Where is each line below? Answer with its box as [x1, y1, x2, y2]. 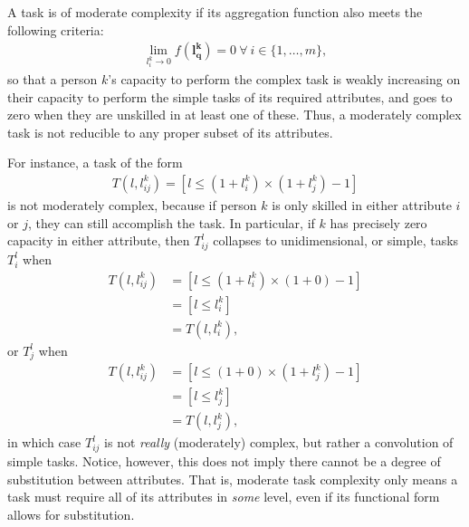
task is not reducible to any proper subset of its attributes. [7, 122, 333, 141]
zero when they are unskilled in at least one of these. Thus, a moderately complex [7, 105, 462, 124]
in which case [7, 433, 81, 452]
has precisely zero [330, 213, 427, 232]
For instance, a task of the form [7, 153, 183, 172]
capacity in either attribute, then [7, 231, 190, 250]
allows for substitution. [7, 504, 135, 523]
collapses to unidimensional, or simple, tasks [213, 231, 459, 250]
